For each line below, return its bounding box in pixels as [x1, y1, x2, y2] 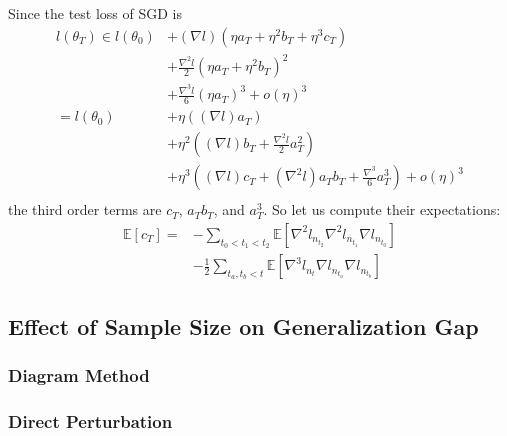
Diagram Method [8, 362, 150, 387]
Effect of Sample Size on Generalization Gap [8, 310, 479, 341]
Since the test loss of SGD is [8, 3, 183, 23]
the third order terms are [8, 199, 162, 220]
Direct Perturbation [8, 408, 173, 433]
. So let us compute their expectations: [263, 199, 501, 220]
